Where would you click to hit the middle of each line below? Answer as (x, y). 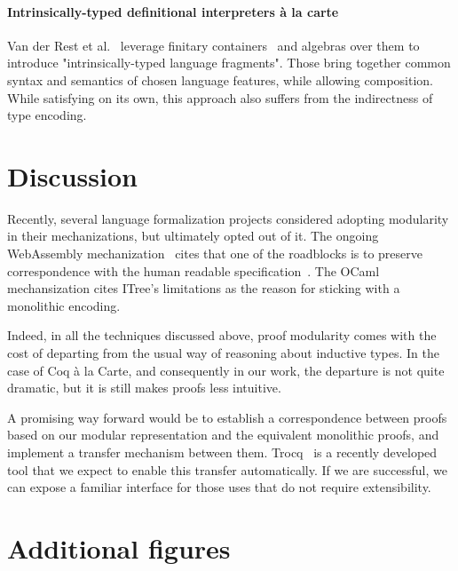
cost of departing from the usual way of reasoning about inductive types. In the (223, 353)
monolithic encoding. (64, 305)
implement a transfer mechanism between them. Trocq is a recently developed (222, 452)
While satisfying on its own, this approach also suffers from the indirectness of (220, 97)
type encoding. (47, 115)
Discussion (72, 175)
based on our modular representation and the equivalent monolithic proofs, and (223, 435)
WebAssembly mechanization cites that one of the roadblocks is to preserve (215, 254)
